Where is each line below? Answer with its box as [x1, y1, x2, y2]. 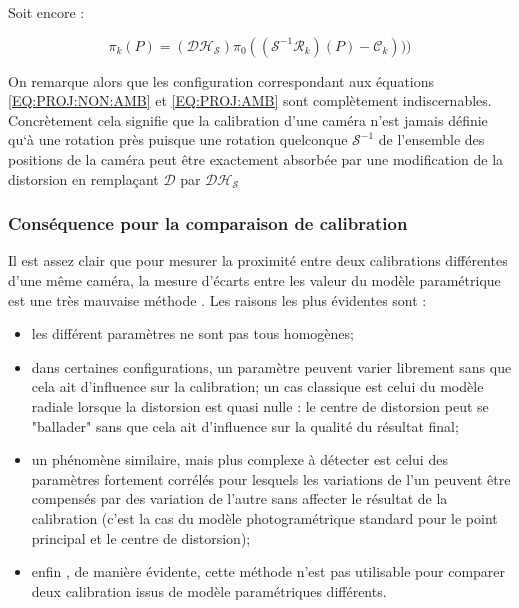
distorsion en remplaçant [8, 168, 159, 189]
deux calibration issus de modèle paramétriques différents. [31, 580, 387, 601]
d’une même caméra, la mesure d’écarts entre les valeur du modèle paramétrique [8, 269, 501, 290]
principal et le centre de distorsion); [31, 527, 251, 548]
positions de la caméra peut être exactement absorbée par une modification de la [8, 148, 504, 169]
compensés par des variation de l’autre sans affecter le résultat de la [31, 488, 448, 509]
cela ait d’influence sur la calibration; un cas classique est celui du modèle [31, 376, 484, 397]
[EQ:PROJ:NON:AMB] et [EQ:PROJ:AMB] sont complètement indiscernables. [8, 90, 492, 111]
